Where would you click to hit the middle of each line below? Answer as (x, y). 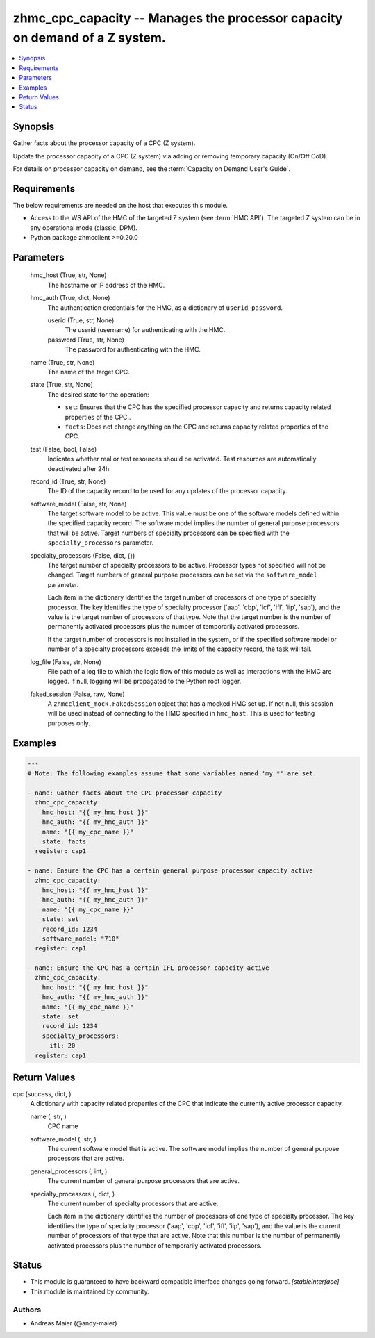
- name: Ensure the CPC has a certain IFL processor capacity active (148, 968)
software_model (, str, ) (63, 1139)
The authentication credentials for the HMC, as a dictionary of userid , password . (165, 307)
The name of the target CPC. (89, 372)
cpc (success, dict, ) (42, 1094)
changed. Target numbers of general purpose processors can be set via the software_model (182, 575)
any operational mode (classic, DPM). (84, 228)
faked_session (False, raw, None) (77, 694)
